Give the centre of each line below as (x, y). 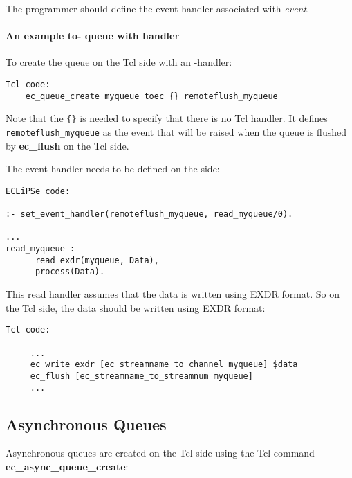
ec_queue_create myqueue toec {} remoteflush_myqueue (151, 96)
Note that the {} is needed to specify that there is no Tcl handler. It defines (167, 118)
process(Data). (70, 272)
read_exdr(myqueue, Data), (97, 260)
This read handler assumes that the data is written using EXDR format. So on (173, 294)
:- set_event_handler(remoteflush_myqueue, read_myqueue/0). (149, 214)
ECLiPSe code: (38, 191)
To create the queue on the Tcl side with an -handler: (119, 62)
